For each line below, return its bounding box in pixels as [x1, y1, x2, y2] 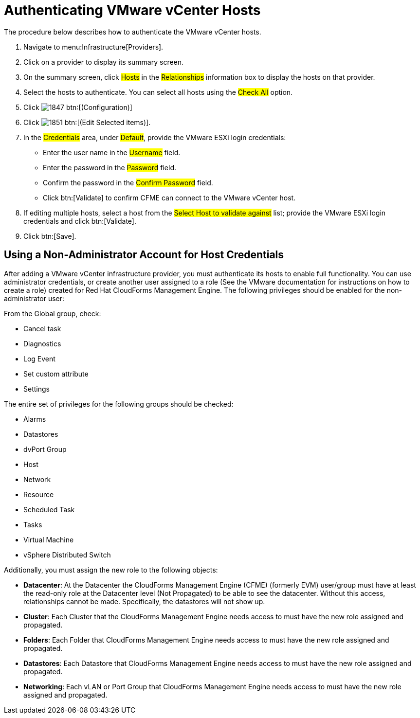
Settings [23, 384, 50, 393]
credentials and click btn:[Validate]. [23, 216, 136, 225]
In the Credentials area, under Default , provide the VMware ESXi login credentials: [23, 133, 286, 142]
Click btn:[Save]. [23, 232, 76, 240]
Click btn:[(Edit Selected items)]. [23, 118, 151, 126]
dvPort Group [23, 445, 67, 453]
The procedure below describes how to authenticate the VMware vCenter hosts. [4, 27, 261, 36]
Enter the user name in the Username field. [43, 148, 181, 157]
